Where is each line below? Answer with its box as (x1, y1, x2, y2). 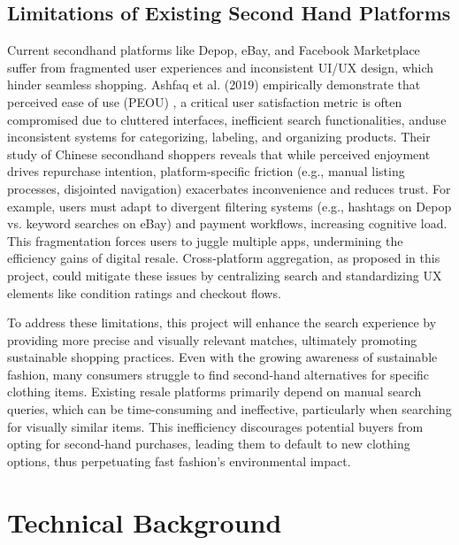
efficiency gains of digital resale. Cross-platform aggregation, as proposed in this (7, 249, 440, 267)
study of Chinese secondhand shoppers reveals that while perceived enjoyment (7, 144, 431, 163)
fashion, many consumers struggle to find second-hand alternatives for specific (7, 365, 430, 383)
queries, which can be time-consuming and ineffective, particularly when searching (7, 400, 452, 418)
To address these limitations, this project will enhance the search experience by (7, 313, 437, 332)
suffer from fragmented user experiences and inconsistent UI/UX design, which (7, 58, 434, 76)
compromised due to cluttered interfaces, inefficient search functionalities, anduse (7, 110, 447, 128)
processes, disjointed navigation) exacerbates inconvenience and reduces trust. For (7, 179, 451, 197)
